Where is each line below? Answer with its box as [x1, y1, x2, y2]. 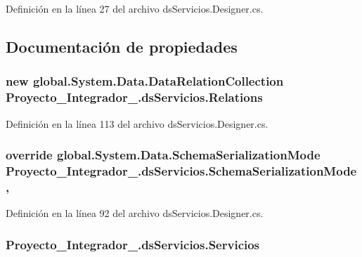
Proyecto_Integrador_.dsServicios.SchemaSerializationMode [6, 162, 357, 179]
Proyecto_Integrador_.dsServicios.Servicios [6, 235, 260, 253]
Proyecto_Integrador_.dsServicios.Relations [6, 88, 263, 106]
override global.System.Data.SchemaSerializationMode [6, 146, 321, 164]
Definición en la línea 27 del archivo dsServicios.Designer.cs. [6, 1, 264, 15]
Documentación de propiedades [6, 35, 238, 57]
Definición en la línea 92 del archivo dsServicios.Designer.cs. [6, 206, 264, 220]
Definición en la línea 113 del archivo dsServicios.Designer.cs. [6, 116, 269, 131]
